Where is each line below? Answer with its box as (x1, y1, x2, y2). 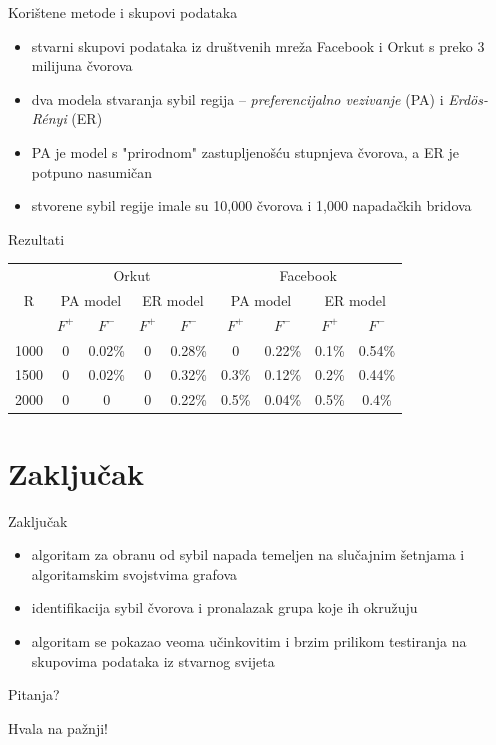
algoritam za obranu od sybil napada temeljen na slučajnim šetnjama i (31, 544, 465, 565)
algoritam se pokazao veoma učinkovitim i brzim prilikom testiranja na (31, 630, 467, 651)
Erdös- (448, 88, 488, 109)
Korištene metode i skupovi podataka (8, 2, 238, 22)
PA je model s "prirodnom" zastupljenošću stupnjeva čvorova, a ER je (31, 141, 460, 162)
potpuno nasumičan (31, 161, 153, 182)
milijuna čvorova (31, 55, 133, 76)
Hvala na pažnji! (8, 717, 108, 738)
